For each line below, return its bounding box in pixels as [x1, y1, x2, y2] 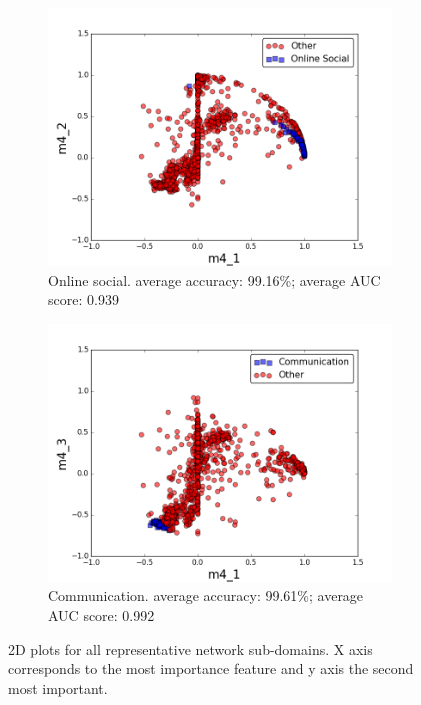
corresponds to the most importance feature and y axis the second [8, 658, 414, 679]
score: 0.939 [48, 289, 119, 310]
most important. [8, 677, 108, 698]
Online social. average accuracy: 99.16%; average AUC [48, 269, 381, 290]
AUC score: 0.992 [48, 604, 155, 625]
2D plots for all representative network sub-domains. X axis [8, 638, 373, 659]
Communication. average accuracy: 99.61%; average [48, 585, 364, 606]
